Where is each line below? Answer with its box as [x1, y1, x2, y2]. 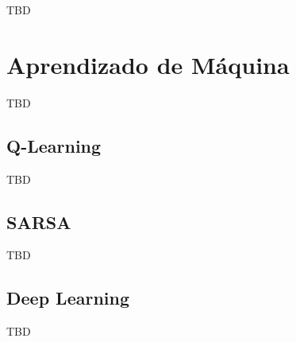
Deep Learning [6, 286, 130, 310]
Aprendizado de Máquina [6, 48, 290, 80]
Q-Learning [6, 133, 102, 157]
